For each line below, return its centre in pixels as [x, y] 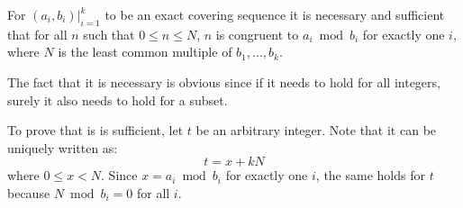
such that [109, 34]
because [29, 192]
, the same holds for [370, 175]
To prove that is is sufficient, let [95, 130]
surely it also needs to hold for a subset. [118, 99]
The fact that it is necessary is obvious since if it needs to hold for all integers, [224, 81]
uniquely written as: [63, 147]
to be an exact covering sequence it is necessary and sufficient [275, 14]
